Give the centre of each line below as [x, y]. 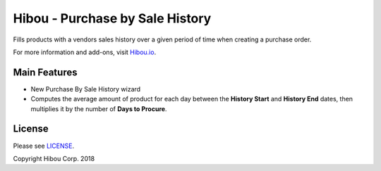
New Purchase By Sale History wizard [86, 89]
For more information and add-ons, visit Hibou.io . [85, 52]
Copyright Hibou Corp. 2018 [54, 158]
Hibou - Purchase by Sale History [112, 18]
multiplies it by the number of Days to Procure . [99, 108]
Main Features [45, 72]
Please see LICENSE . [43, 146]
